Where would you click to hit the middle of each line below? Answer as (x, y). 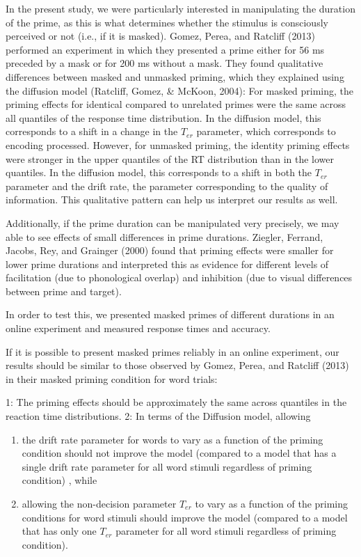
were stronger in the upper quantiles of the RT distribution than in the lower (170, 158)
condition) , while (59, 480)
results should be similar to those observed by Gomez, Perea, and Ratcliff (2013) (177, 365)
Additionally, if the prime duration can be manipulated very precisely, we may (173, 222)
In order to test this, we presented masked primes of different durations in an (170, 314)
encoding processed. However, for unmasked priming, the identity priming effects (178, 144)
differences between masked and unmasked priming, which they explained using (175, 76)
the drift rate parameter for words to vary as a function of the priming (173, 439)
